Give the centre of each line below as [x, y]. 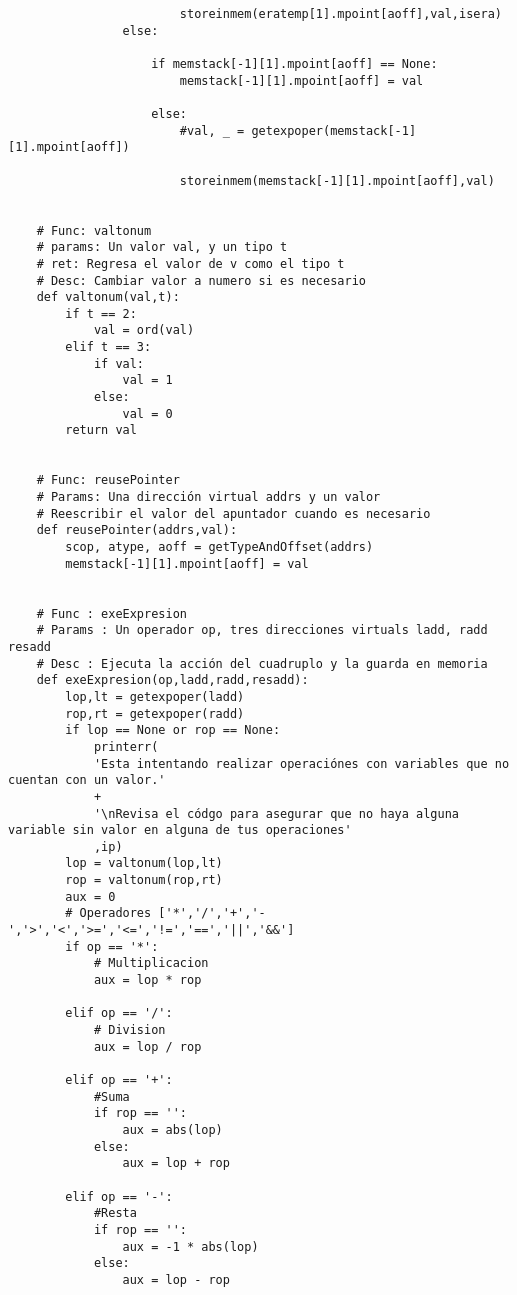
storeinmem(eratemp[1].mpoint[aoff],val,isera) [340, 14]
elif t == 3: [108, 347]
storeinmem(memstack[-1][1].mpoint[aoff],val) [337, 180]
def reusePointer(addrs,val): [137, 530]
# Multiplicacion [151, 963]
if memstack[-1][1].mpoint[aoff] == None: [294, 63]
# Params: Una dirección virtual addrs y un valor [208, 497]
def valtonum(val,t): [108, 297]
